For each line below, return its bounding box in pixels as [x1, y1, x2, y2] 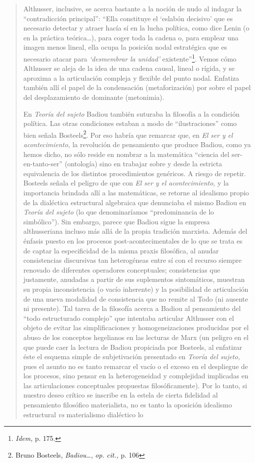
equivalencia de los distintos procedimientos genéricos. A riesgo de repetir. [23, 168, 246, 178]
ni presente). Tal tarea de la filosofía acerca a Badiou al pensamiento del [23, 303, 241, 313]
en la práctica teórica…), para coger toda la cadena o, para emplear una [23, 32, 239, 42]
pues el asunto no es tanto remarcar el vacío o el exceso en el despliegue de [23, 361, 248, 371]
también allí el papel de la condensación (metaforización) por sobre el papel [23, 82, 251, 93]
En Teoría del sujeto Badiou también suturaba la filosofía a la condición [23, 108, 240, 119]
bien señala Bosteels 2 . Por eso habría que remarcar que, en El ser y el [23, 128, 233, 140]
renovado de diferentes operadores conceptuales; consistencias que [23, 264, 220, 275]
